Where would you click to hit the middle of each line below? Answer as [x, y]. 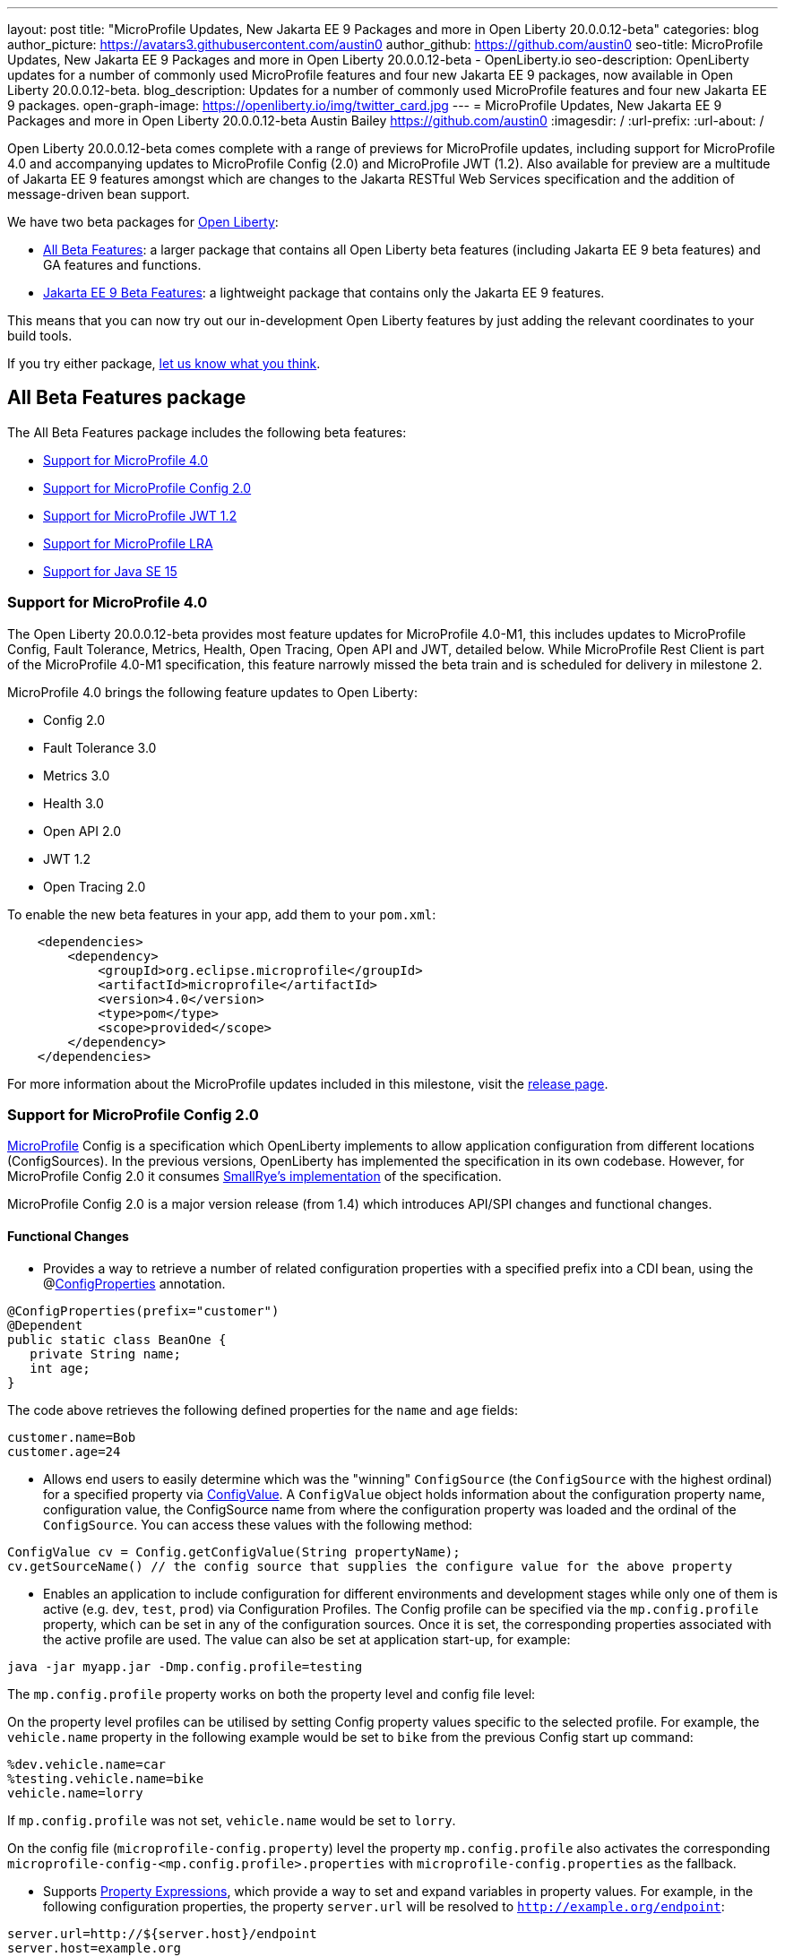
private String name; [105, 1354]
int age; [60, 1368]
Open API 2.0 [82, 831]
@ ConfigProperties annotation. [134, 1283]
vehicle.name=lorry [75, 1793]
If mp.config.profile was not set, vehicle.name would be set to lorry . [232, 1820]
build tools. [40, 336]
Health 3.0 [73, 803]
